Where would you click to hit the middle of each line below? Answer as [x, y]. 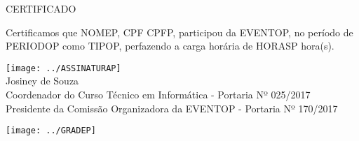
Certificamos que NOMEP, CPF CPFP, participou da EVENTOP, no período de [179, 32]
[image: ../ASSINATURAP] [63, 68]
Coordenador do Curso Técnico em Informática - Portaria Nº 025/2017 [158, 95]
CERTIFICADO [41, 8]
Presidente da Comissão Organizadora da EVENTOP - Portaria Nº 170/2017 [172, 108]
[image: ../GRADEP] [51, 131]
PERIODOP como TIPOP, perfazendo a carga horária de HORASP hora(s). [170, 46]
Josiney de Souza [42, 81]
